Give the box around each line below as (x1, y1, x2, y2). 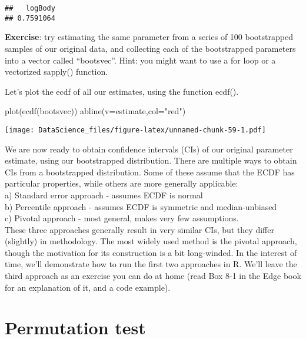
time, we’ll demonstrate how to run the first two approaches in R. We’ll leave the (5, 258, 297, 270)
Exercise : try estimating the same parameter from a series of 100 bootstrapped (5, 31, 293, 43)
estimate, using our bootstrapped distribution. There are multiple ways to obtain (5, 154, 297, 167)
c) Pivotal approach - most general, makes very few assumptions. (5, 212, 239, 224)
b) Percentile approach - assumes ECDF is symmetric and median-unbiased (5, 200, 277, 212)
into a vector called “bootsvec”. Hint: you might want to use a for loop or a (5, 54, 276, 66)
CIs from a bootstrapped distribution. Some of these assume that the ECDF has (5, 165, 295, 178)
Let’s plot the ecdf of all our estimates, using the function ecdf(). (5, 85, 239, 97)
